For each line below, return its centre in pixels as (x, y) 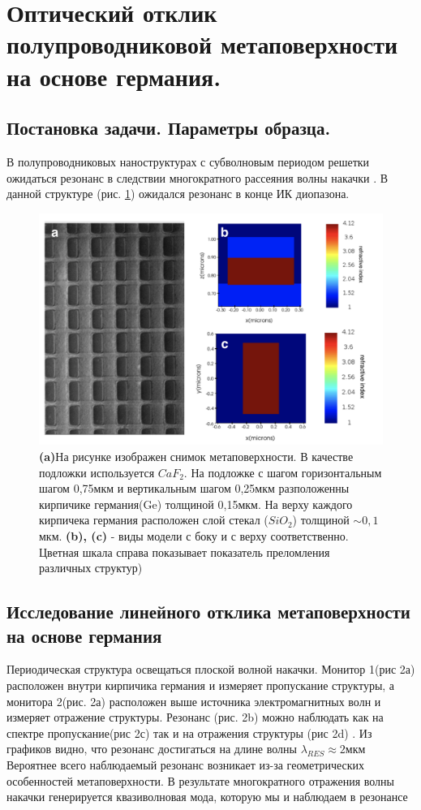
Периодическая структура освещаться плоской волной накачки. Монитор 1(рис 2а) (211, 669)
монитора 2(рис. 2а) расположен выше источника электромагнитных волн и (194, 701)
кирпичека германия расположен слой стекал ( (154, 520)
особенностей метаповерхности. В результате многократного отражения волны (200, 780)
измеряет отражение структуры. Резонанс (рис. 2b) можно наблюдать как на (195, 717)
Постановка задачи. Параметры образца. (169, 128)
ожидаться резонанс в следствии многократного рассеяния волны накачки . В (198, 177)
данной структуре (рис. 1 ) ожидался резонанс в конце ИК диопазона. (178, 194)
